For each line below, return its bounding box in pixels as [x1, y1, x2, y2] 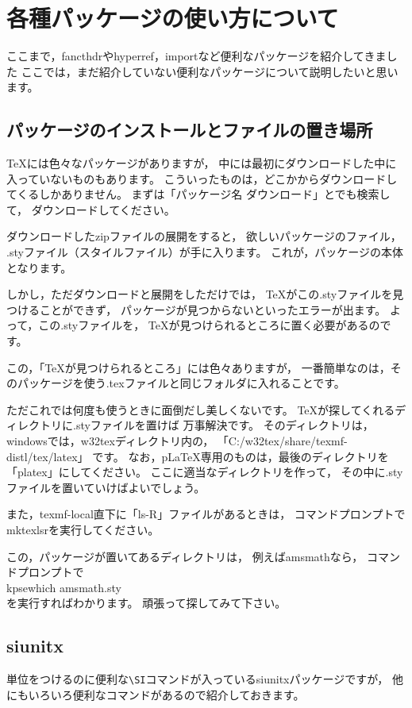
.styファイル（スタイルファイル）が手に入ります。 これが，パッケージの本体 [6, 244, 403, 260]
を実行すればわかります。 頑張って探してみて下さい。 [6, 594, 287, 611]
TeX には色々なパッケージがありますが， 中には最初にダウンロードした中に [6, 155, 397, 171]
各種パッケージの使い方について [6, 2, 339, 34]
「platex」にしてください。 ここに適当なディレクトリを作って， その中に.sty [6, 464, 403, 480]
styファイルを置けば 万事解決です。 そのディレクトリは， [75, 417, 374, 433]
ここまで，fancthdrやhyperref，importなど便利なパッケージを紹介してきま [6, 48, 387, 64]
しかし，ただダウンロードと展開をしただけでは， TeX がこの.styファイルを [6, 286, 393, 302]
